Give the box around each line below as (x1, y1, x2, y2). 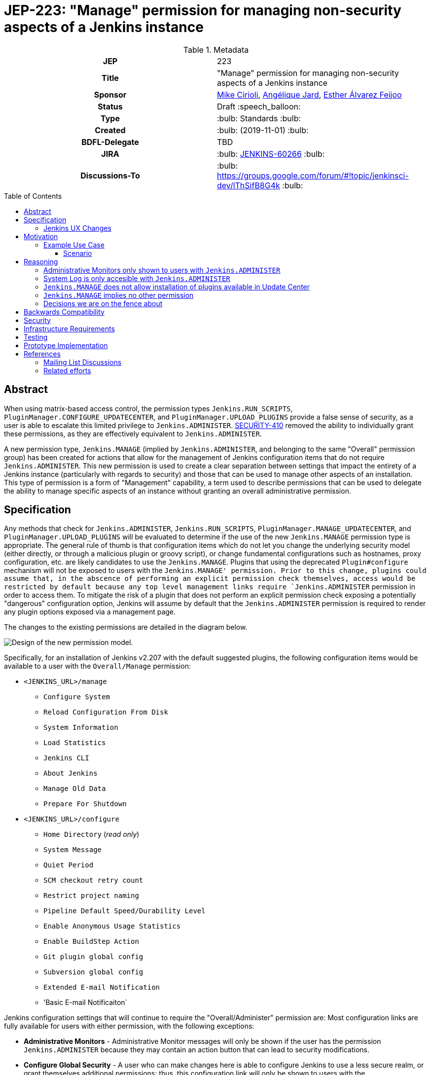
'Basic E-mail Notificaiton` (43, 998, 128, 1007)
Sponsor (94, 89, 127, 100)
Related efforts (43, 366, 91, 375)
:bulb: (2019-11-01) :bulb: (217, 125, 309, 135)
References (24, 349, 61, 358)
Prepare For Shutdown (43, 800, 127, 808)
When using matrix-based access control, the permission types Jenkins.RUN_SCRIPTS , (4, 404, 293, 413)
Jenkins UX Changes (43, 223, 111, 232)
